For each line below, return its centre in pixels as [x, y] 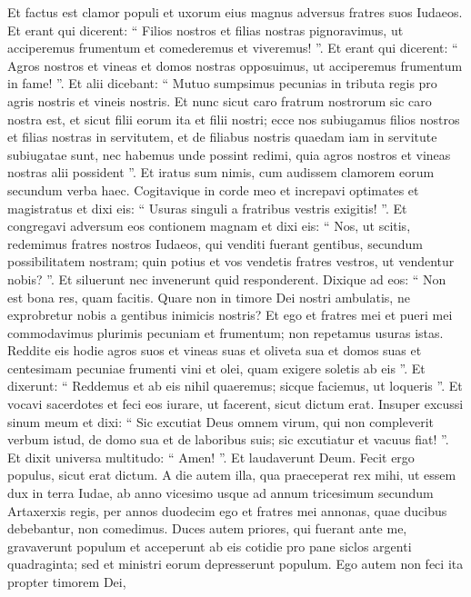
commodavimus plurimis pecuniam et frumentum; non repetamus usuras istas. [225, 332]
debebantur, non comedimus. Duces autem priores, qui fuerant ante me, [207, 528]
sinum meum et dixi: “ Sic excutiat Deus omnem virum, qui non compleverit [221, 421]
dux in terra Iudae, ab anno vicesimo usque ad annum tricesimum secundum [220, 493]
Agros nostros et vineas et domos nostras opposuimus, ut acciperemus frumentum [235, 65]
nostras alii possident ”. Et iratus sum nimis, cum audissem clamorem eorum [221, 172]
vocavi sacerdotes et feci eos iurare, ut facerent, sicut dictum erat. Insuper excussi [235, 404]
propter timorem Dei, [67, 582]
